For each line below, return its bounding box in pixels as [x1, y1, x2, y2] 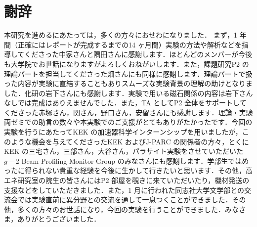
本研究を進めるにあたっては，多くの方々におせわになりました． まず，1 [4, 30, 237, 40]
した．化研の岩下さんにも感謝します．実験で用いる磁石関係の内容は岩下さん [4, 88, 253, 98]
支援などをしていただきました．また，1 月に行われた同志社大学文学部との [4, 184, 245, 195]
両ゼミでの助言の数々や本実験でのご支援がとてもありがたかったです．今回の [4, 117, 253, 127]
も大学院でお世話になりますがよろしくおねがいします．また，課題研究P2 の [4, 58, 249, 69]
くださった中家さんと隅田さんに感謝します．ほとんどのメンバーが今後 [24, 49, 253, 59]
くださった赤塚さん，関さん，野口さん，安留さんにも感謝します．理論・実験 [4, 107, 253, 117]
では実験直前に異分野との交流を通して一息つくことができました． [17, 194, 232, 205]
